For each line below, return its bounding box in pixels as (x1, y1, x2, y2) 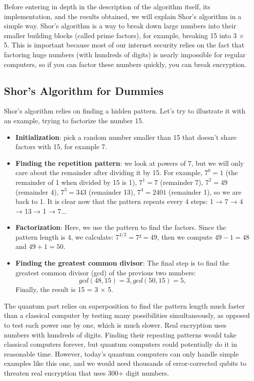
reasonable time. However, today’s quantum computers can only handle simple (4, 348, 239, 359)
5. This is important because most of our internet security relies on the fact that (4, 40, 245, 50)
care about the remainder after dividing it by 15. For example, (15, 167, 203, 178)
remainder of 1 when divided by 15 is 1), (15, 177, 137, 187)
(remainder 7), (160, 177, 203, 187)
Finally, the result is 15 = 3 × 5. (15, 284, 113, 294)
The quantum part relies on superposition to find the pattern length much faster (4, 300, 245, 311)
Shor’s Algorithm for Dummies (4, 83, 164, 98)
